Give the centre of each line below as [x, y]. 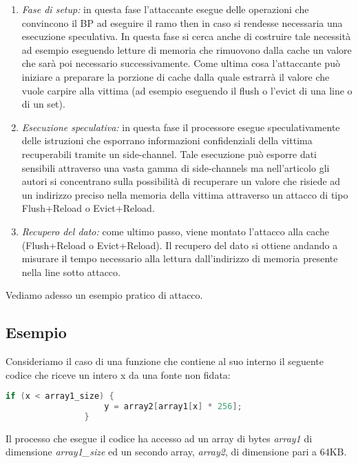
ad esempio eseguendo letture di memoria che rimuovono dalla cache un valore [187, 49]
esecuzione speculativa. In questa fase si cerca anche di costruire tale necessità [186, 36]
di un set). [43, 104]
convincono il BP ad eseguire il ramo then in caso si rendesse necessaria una [182, 22]
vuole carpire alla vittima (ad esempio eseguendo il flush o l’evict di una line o [187, 90]
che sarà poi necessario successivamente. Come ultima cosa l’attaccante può [181, 63]
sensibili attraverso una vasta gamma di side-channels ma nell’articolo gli [176, 167]
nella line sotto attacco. [71, 272]
